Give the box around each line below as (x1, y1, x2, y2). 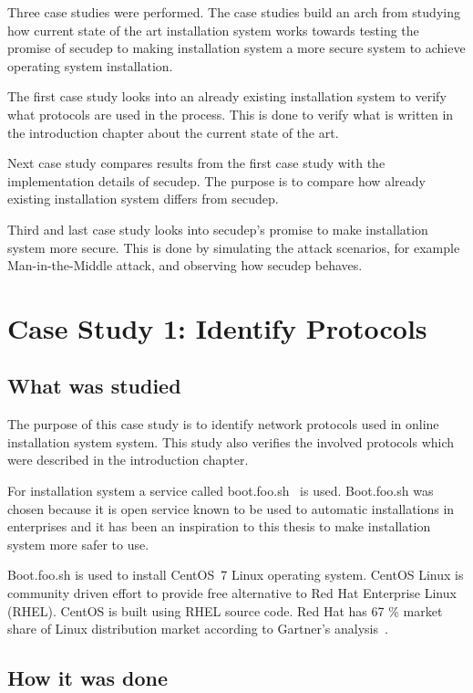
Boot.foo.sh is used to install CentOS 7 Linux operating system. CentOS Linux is (7, 565, 464, 584)
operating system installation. (7, 56, 173, 75)
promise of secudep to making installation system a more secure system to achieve (7, 38, 466, 58)
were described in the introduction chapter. (7, 450, 249, 469)
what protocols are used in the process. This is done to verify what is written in (7, 104, 454, 123)
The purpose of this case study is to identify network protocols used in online (7, 415, 439, 434)
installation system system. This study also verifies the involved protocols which (7, 432, 455, 451)
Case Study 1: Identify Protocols (7, 309, 427, 346)
